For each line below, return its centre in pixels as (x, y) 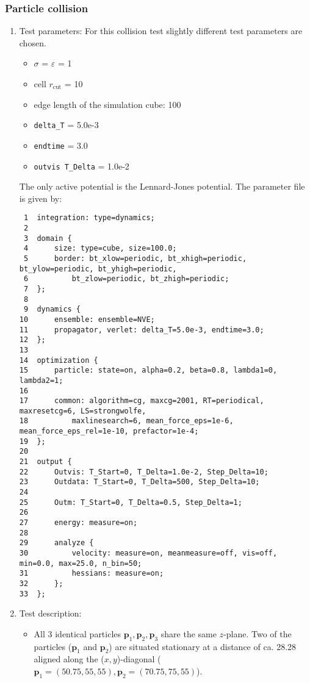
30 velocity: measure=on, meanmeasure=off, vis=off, (148, 553)
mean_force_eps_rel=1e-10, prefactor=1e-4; (109, 431)
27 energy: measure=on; (78, 523)
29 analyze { (56, 543)
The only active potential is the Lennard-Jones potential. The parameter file (162, 186)
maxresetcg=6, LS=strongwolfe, (83, 411)
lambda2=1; (41, 380)
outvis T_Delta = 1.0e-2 (81, 166)
